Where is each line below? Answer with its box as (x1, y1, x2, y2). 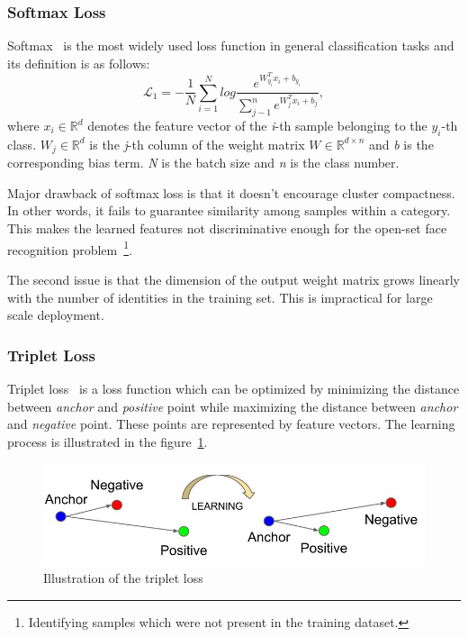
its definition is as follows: (7, 53, 150, 72)
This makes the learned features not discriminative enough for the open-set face (7, 219, 447, 238)
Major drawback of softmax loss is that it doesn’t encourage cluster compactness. (7, 183, 455, 202)
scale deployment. (7, 305, 104, 324)
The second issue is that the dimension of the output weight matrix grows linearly (7, 269, 461, 288)
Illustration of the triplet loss (43, 569, 203, 587)
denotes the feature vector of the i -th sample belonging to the (87, 116, 427, 135)
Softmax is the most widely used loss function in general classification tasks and (7, 36, 454, 55)
